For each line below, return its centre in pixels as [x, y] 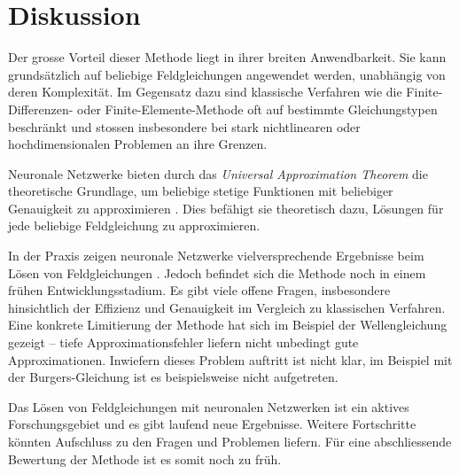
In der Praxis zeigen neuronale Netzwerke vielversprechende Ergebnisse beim [216, 256]
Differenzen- [41, 109]
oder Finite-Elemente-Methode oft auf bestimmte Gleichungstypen [257, 109]
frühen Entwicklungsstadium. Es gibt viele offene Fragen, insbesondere [199, 290]
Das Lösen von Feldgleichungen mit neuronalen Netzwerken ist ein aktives [209, 406]
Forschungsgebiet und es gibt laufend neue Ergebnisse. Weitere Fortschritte [212, 424]
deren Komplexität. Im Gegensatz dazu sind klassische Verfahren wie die [205, 92]
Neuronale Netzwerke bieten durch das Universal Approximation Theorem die [218, 173]
